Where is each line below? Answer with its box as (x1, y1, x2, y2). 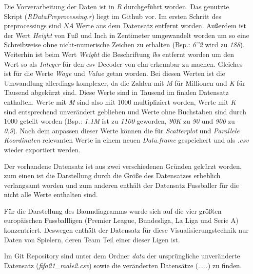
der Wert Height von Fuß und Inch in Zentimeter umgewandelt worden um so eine (4, 30, 249, 40)
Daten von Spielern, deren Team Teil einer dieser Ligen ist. (4, 234, 180, 244)
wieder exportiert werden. (4, 144, 80, 154)
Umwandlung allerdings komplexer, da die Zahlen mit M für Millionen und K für (4, 77, 246, 88)
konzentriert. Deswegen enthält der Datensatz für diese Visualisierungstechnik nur (4, 225, 249, 235)
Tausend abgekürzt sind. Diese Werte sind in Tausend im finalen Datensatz (4, 87, 229, 97)
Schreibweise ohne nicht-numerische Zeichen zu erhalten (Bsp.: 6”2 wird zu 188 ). (4, 39, 245, 50)
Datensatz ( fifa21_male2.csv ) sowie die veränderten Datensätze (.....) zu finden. (4, 260, 242, 270)
